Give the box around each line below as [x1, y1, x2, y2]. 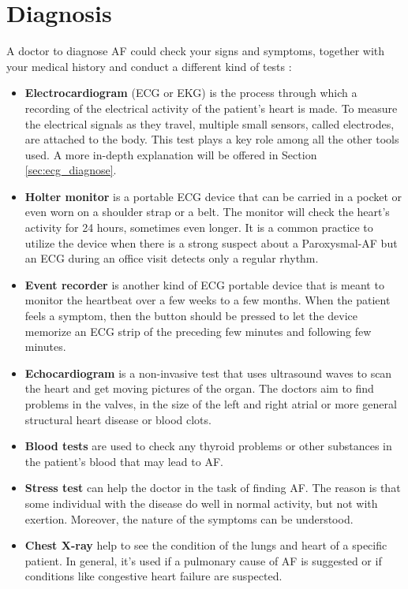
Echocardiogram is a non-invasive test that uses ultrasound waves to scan [24, 364, 392, 381]
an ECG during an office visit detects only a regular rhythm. [24, 250, 319, 267]
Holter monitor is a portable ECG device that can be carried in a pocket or [24, 188, 402, 204]
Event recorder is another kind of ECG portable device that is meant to [24, 276, 384, 293]
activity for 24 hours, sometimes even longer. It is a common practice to [24, 219, 373, 236]
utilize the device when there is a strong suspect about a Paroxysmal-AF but [24, 234, 398, 251]
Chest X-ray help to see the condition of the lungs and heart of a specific [24, 537, 387, 554]
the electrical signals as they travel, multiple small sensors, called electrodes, [24, 115, 395, 132]
